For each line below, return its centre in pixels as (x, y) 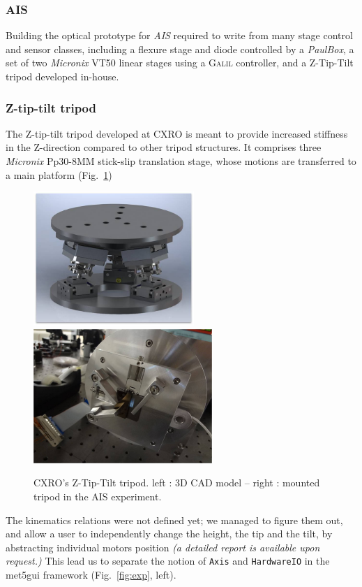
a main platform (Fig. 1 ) (59, 174)
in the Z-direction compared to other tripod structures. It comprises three (164, 147)
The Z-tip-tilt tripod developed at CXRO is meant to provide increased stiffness (177, 133)
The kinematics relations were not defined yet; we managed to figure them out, (174, 520)
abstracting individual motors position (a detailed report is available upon (163, 547)
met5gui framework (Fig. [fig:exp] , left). (91, 574)
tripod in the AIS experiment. (98, 496)
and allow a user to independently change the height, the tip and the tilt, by (169, 534)
